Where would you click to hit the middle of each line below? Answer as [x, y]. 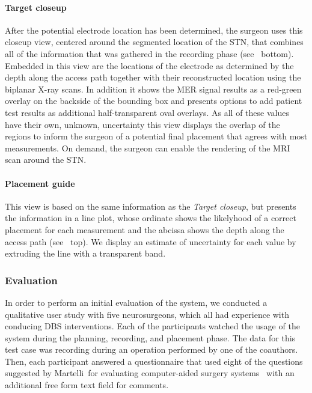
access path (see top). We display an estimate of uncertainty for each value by [151, 241]
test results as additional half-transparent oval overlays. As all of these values [147, 112]
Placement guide [40, 183]
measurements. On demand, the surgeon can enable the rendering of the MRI [148, 148]
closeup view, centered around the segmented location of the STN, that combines [154, 42]
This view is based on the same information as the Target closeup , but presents [151, 206]
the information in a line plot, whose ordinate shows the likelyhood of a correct [151, 218]
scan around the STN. [46, 160]
